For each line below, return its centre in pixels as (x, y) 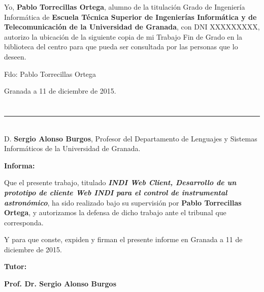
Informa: (20, 165)
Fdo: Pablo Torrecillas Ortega (50, 74)
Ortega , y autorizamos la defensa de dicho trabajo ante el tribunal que (115, 212)
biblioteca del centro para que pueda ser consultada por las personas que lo (121, 47)
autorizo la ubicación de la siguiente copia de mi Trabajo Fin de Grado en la (123, 36)
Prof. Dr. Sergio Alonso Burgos (60, 284)
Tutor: (15, 266)
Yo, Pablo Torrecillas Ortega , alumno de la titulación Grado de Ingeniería (125, 7)
